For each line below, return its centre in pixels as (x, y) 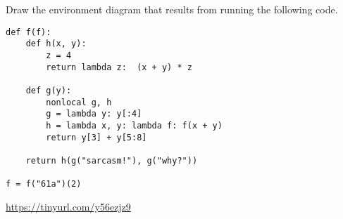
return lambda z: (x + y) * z (119, 67)
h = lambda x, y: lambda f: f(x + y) (134, 125)
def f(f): (29, 32)
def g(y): (49, 90)
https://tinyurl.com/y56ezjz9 (68, 206)
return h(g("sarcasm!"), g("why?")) (112, 160)
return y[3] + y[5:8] (96, 137)
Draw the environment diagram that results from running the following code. (172, 9)
